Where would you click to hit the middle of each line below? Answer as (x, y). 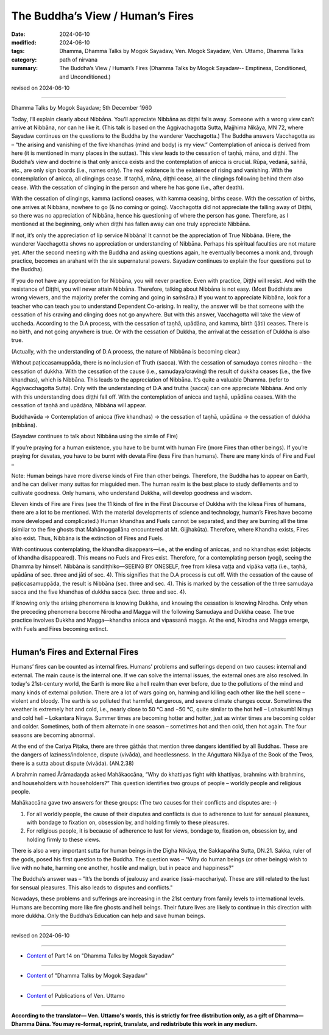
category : (24, 59)
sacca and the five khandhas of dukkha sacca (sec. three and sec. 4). (99, 592)
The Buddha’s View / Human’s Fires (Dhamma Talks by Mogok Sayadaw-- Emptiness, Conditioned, (183, 68)
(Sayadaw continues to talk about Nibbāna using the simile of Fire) (95, 436)
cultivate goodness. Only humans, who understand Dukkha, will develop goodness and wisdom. (132, 493)
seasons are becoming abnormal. (53, 735)
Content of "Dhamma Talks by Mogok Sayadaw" (87, 976)
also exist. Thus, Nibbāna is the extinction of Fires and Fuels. (87, 538)
